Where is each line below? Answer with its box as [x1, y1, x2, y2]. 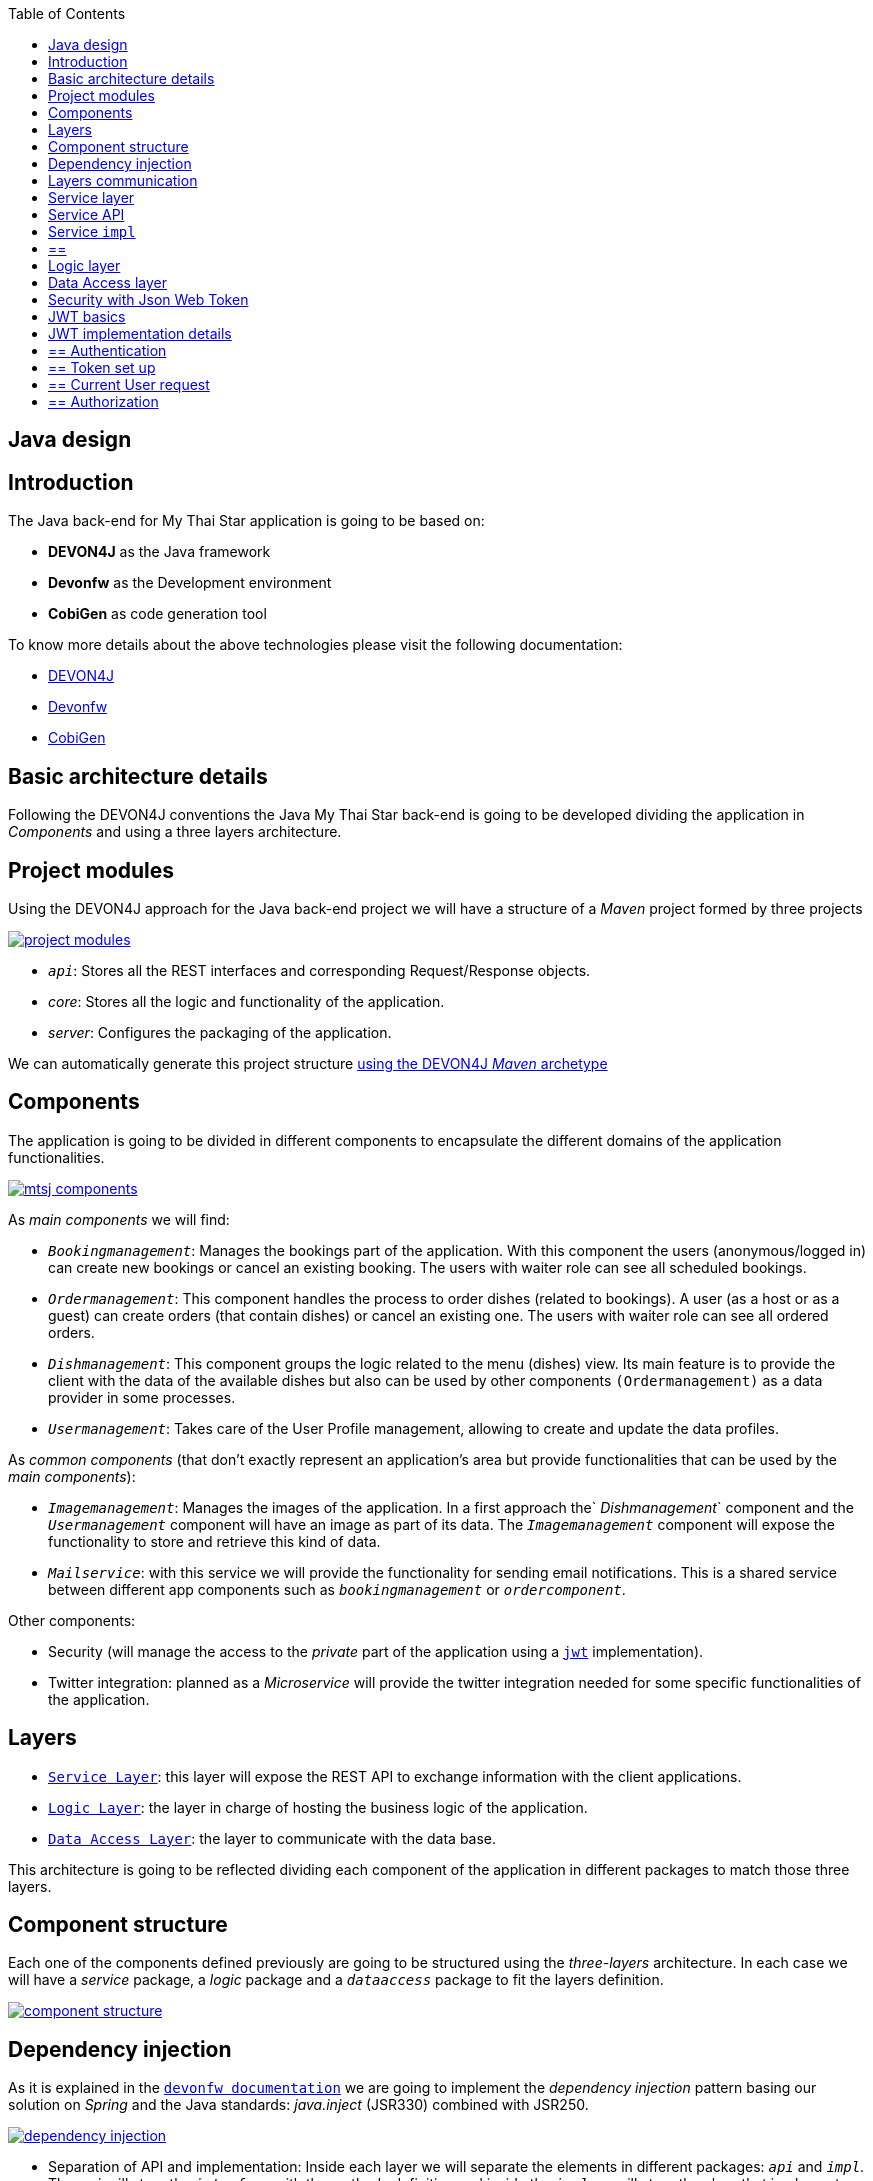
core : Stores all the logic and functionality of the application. [48, 992, 445, 1010]
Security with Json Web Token [48, 291, 249, 308]
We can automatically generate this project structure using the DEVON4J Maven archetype [8, 1054, 608, 1072]
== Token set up [48, 359, 156, 376]
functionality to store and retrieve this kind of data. [48, 1532, 381, 1550]
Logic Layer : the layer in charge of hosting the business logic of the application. [48, 1798, 588, 1816]
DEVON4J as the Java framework [48, 543, 271, 561]
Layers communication [48, 172, 198, 189]
